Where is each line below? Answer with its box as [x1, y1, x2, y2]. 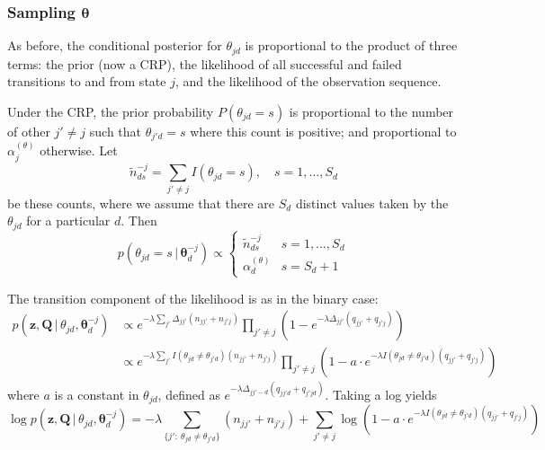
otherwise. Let [40, 141, 118, 160]
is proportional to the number [289, 101, 454, 120]
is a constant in [54, 384, 139, 403]
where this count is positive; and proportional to [190, 121, 457, 140]
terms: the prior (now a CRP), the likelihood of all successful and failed [7, 54, 402, 73]
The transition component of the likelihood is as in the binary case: [7, 288, 379, 307]
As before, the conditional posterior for [7, 36, 222, 55]
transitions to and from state [7, 72, 166, 91]
